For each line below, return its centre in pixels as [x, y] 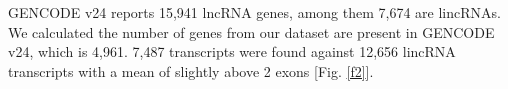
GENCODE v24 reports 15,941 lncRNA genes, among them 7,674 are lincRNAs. [254, 12]
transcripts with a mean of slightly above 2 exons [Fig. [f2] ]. [191, 70]
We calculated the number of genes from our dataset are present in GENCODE [251, 31]
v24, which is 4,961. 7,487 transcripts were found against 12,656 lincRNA [232, 51]
